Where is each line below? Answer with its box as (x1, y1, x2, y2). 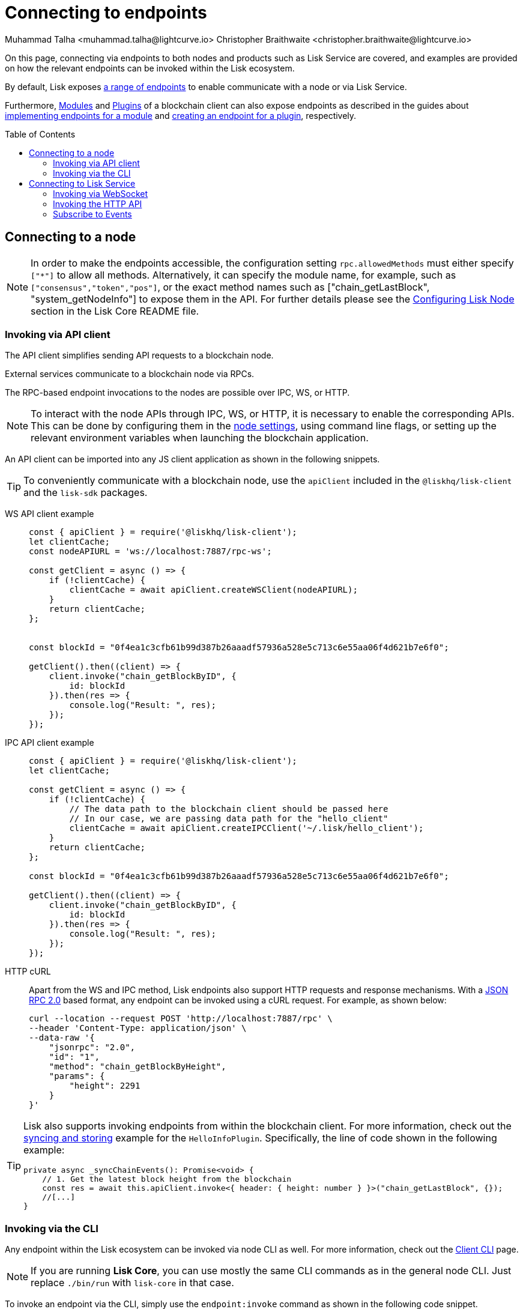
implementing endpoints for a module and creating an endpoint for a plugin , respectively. (5, 110, 357, 121)
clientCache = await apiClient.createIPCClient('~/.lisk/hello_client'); (69, 823, 424, 833)
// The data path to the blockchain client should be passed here (69, 804, 388, 814)
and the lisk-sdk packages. (23, 486, 148, 499)
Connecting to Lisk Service (29, 178, 136, 189)
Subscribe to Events (53, 208, 132, 219)
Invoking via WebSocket (53, 188, 148, 199)
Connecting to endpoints (5, 2, 207, 23)
